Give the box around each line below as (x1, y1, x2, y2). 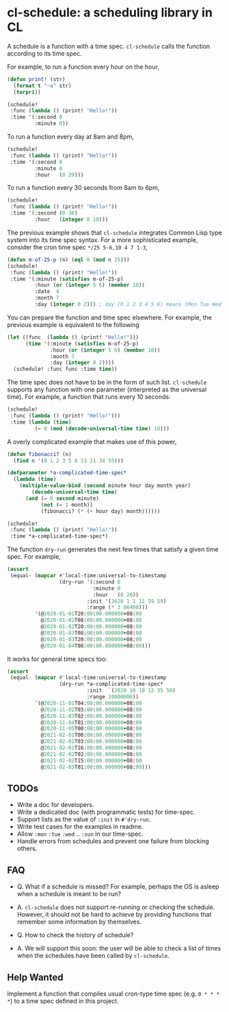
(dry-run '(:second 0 (59, 578, 121, 586)
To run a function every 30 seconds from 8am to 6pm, (7, 184, 160, 192)
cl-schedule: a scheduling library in (7, 5, 213, 21)
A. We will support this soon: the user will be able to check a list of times (16, 944, 221, 952)
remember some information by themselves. (16, 917, 142, 926)
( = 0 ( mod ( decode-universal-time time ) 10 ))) (34, 425, 170, 432)
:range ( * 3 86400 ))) (86, 604, 148, 611)
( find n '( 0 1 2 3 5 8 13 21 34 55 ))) (13, 457, 124, 464)
